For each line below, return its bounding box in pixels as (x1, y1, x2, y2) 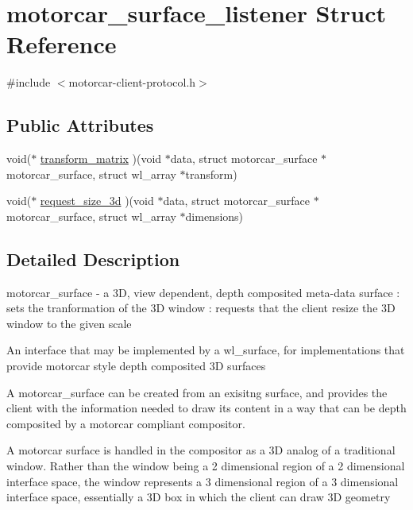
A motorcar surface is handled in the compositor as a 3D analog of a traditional (6, 442, 396, 458)
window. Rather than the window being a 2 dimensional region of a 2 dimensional (6, 458, 405, 474)
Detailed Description (6, 246, 180, 271)
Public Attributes (6, 113, 154, 137)
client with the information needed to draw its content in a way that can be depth (6, 400, 407, 416)
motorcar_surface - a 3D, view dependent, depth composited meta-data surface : (6, 284, 400, 300)
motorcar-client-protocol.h (68, 74, 196, 91)
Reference (6, 28, 117, 60)
